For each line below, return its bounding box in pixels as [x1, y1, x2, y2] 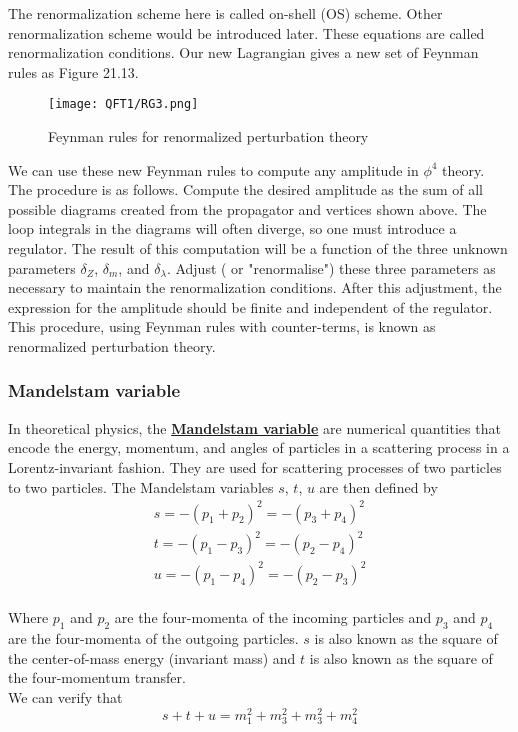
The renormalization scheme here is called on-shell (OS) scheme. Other [8, 3, 443, 23]
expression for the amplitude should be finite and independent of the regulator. [8, 296, 493, 317]
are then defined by [319, 476, 438, 497]
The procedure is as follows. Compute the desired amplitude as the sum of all [8, 179, 483, 200]
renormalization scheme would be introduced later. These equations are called [8, 22, 485, 43]
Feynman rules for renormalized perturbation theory [48, 126, 369, 147]
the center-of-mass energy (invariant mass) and [8, 647, 296, 668]
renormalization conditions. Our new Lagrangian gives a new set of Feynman [8, 42, 479, 63]
